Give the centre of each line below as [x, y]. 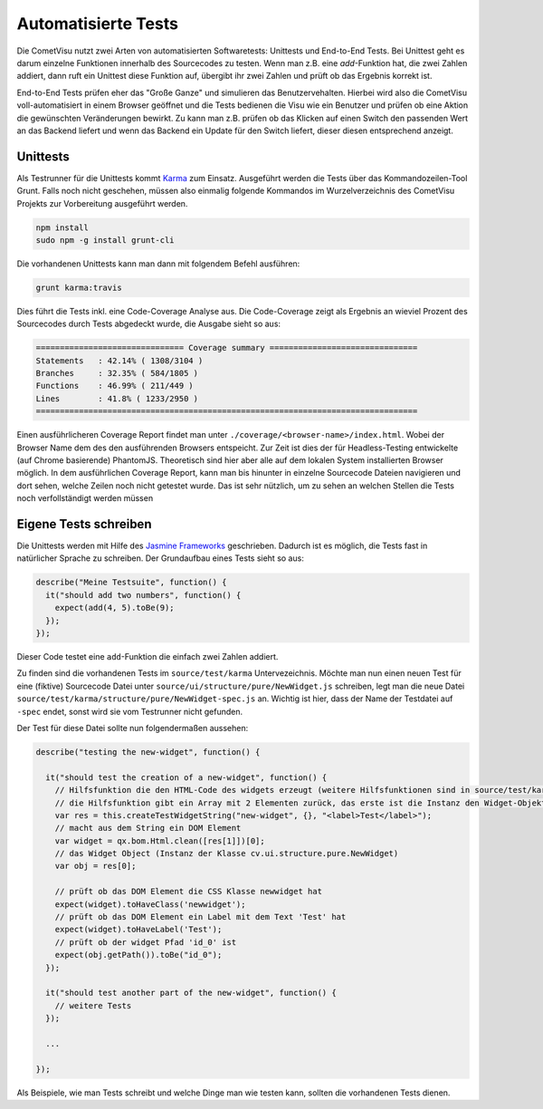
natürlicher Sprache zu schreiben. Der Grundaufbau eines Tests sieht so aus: [161, 558]
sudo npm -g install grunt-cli [105, 240]
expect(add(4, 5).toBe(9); [115, 608]
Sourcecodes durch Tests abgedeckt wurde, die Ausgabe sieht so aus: [148, 324]
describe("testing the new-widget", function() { [148, 752]
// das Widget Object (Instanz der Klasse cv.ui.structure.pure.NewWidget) [227, 853]
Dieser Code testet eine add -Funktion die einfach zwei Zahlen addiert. [148, 656]
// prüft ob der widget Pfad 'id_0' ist [146, 942]
